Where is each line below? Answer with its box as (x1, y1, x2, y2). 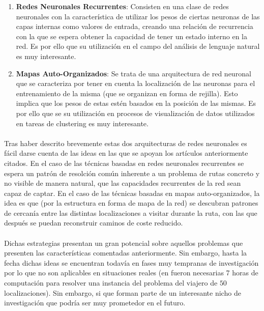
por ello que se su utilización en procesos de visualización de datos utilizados (16, 107, 255, 118)
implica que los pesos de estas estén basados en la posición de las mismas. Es (16, 98, 256, 108)
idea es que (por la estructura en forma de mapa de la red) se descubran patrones (4, 197, 258, 208)
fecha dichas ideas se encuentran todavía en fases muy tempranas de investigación (4, 257, 259, 268)
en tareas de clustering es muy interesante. (16, 118, 149, 128)
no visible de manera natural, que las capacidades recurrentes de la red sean (4, 178, 241, 188)
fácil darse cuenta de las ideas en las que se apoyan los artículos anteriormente (4, 148, 248, 158)
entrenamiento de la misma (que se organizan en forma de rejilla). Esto (16, 88, 238, 98)
